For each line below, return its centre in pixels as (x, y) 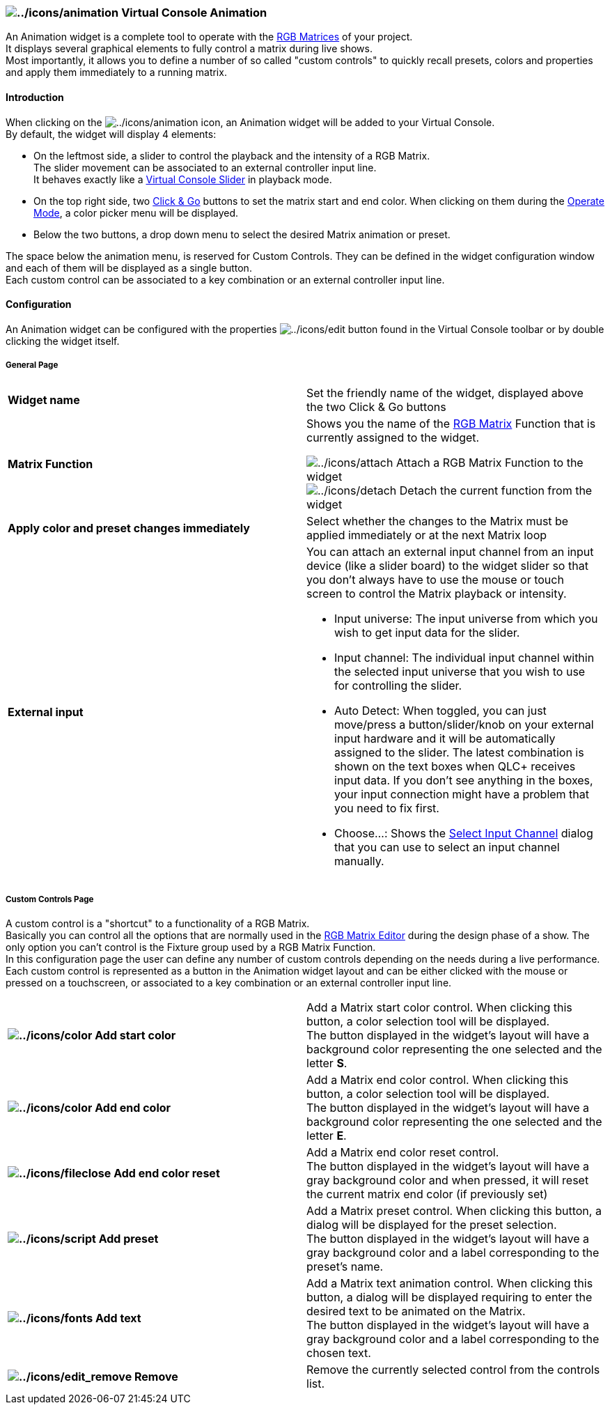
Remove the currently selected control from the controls (453, 1370)
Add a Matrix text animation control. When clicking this (450, 1284)
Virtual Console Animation (194, 13)
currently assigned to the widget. (393, 437)
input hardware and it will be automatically (445, 738)
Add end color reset (167, 1173)
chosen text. (339, 1353)
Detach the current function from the (496, 490)
